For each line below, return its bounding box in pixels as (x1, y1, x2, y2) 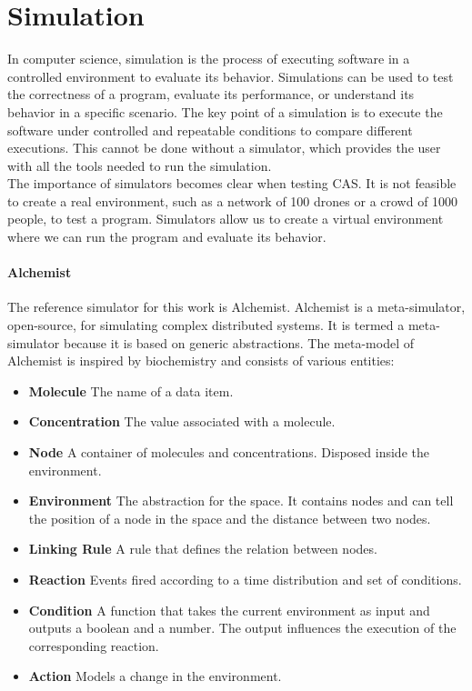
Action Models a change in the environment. (28, 666, 282, 686)
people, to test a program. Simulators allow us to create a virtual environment (7, 209, 444, 228)
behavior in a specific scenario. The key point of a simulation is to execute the (7, 102, 443, 121)
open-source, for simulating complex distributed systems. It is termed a (7, 315, 405, 335)
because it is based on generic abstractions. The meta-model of (63, 333, 414, 352)
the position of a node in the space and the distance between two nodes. (28, 508, 431, 527)
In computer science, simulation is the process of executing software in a (7, 49, 410, 68)
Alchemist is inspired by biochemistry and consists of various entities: (7, 351, 395, 370)
